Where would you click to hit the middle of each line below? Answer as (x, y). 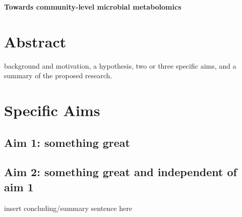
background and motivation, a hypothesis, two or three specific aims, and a (120, 65)
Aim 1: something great (67, 142)
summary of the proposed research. (58, 75)
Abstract (35, 41)
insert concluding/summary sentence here (68, 208)
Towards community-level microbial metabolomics (93, 7)
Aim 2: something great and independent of (120, 172)
